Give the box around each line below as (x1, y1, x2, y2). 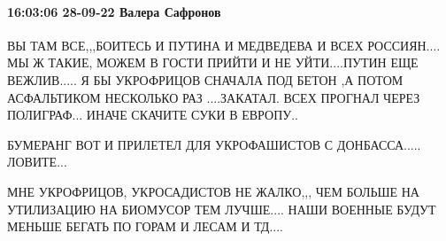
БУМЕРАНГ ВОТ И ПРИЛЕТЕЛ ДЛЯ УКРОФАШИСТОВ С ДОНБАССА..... (7, 135, 421, 153)
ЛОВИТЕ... (7, 152, 67, 171)
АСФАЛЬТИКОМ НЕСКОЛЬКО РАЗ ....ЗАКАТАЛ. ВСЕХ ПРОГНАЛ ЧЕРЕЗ (7, 88, 420, 106)
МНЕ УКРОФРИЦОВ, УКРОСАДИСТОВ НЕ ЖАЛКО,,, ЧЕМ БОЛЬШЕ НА (7, 182, 419, 200)
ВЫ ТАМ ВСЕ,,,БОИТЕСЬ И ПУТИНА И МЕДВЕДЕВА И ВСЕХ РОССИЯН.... (7, 35, 441, 54)
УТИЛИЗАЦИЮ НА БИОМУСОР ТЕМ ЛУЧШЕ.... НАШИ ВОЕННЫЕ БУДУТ (7, 199, 436, 218)
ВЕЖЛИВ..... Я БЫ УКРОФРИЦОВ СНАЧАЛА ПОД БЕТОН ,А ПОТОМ (7, 70, 404, 89)
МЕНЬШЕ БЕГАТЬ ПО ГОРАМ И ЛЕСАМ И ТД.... (7, 217, 283, 236)
